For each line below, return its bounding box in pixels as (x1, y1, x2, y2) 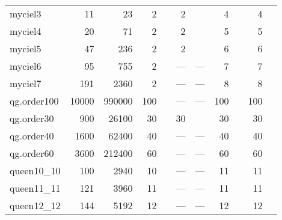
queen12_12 (10, 198, 61, 212)
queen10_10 (10, 163, 61, 177)
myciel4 (10, 24, 41, 38)
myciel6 (10, 59, 41, 73)
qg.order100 (10, 94, 59, 108)
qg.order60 (10, 146, 54, 160)
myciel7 (10, 76, 41, 90)
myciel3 (10, 7, 41, 20)
